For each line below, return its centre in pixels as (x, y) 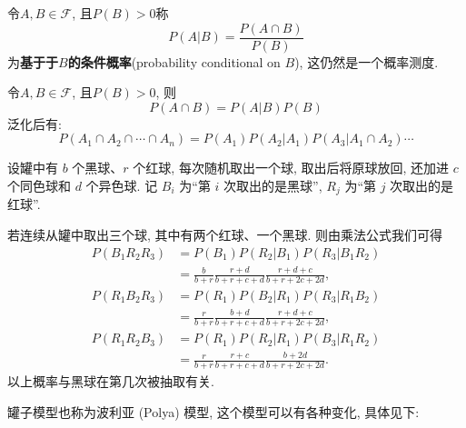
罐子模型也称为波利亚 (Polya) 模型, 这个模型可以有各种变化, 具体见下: (213, 411)
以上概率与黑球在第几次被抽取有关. (111, 381)
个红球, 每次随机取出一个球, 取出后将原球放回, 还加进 (291, 168)
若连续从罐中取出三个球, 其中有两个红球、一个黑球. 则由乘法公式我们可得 (225, 235)
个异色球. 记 (122, 186)
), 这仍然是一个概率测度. (367, 61)
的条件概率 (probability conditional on (174, 61)
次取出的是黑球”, (273, 186)
